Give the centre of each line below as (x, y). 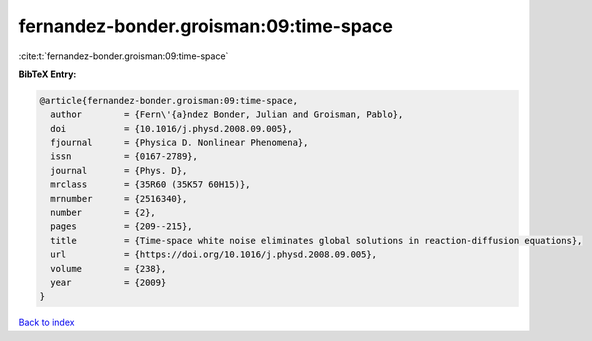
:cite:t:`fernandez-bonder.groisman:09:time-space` (123, 56)
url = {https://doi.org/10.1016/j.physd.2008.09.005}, (214, 254)
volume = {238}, (108, 268)
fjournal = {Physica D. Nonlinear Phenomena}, (179, 143)
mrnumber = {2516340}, (119, 198)
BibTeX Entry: (47, 74)
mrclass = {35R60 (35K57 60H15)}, (150, 184)
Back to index (46, 322)
